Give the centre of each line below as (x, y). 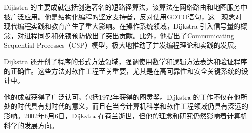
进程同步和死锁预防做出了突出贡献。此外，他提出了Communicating (129, 35)
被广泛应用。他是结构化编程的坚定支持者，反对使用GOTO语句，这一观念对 (123, 16)
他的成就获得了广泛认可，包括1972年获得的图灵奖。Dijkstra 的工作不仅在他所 (126, 96)
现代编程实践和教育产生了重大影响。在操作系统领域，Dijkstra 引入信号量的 (122, 26)
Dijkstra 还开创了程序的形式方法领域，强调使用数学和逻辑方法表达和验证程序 (126, 61)
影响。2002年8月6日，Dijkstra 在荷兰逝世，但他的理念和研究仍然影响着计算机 (126, 115)
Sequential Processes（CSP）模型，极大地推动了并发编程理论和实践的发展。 (122, 45)
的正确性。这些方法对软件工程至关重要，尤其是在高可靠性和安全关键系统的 (123, 71)
